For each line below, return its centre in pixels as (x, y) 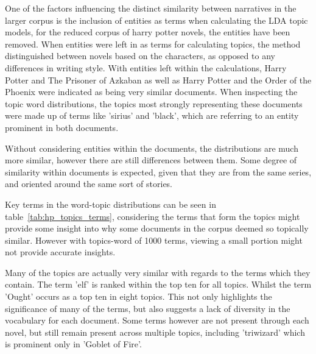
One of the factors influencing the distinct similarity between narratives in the (151, 8)
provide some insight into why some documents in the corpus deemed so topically (157, 228)
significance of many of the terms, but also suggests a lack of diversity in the (148, 308)
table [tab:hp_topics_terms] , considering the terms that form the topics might (153, 216)
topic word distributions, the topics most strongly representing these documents (154, 103)
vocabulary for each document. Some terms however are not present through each (157, 320)
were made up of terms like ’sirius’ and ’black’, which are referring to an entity (152, 115)
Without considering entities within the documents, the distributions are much (152, 148)
